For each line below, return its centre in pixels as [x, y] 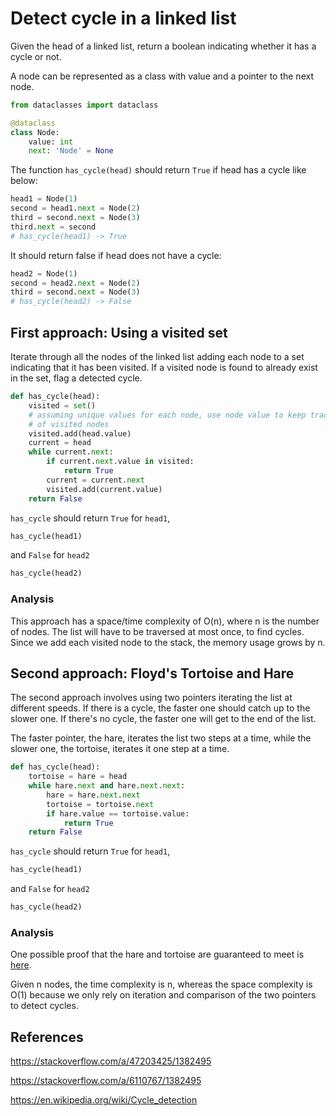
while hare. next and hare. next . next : [107, 786]
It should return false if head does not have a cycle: [116, 255]
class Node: [35, 132]
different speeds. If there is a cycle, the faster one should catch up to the [160, 708]
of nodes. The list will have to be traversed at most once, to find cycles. [157, 631]
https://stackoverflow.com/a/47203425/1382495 [111, 1061]
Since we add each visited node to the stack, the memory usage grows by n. [168, 642]
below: [24, 181]
